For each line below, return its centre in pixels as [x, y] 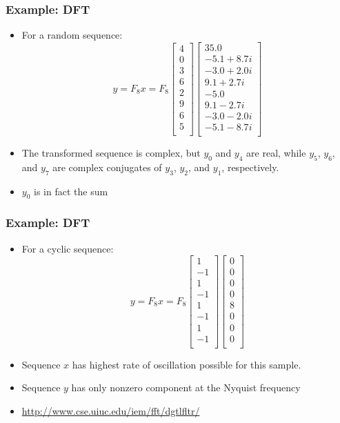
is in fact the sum [71, 191]
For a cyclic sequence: [68, 248]
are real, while [276, 153]
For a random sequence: [72, 35]
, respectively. [250, 167]
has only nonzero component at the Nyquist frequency [186, 387]
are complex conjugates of [107, 167]
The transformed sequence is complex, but [111, 153]
